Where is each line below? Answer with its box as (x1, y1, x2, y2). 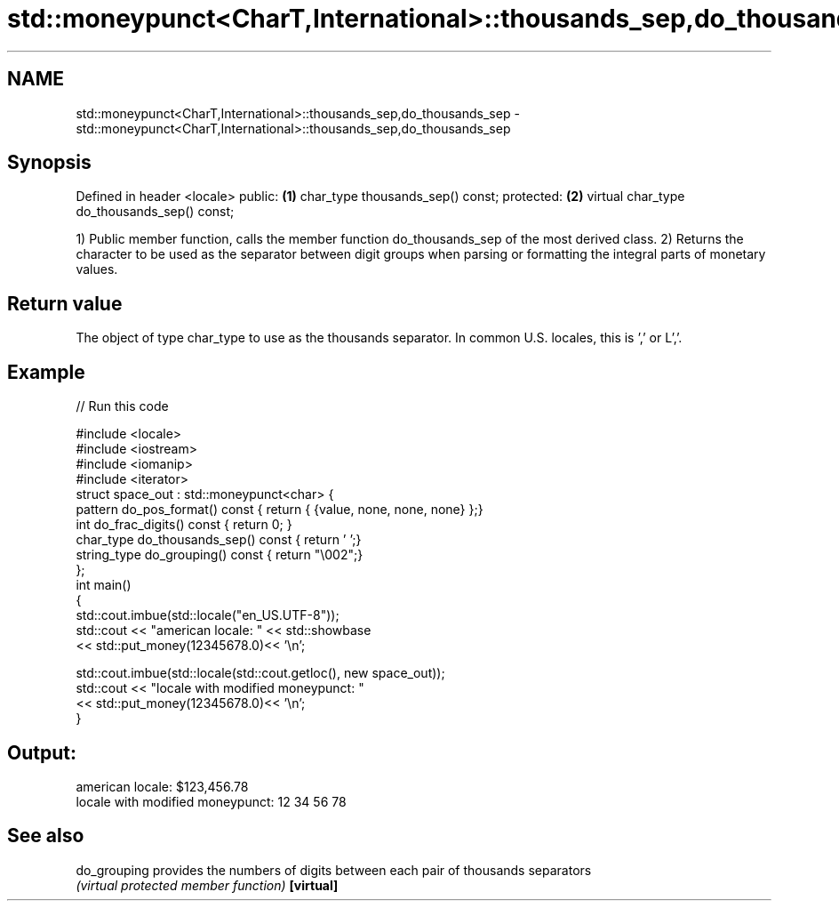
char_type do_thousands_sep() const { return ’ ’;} (76, 532, 362, 548)
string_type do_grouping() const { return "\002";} (76, 547, 364, 563)
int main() (76, 577, 132, 593)
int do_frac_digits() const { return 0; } (76, 517, 292, 533)
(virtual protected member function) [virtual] (76, 877, 339, 893)
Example (7, 360, 85, 383)
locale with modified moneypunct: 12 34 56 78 (76, 793, 347, 809)
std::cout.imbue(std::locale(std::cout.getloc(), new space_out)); (76, 665, 445, 681)
